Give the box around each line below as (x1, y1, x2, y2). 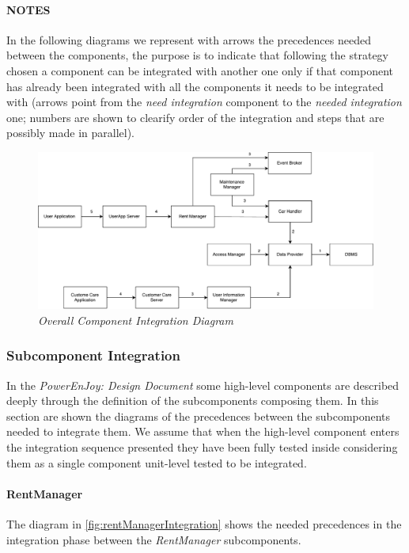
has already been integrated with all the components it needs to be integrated (6, 78, 384, 94)
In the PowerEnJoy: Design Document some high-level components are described (6, 376, 400, 393)
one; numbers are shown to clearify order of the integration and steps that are (6, 109, 384, 125)
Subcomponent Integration (6, 345, 180, 365)
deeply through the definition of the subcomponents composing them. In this (6, 392, 379, 409)
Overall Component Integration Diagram (38, 311, 233, 328)
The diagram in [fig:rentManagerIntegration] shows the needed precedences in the (6, 516, 402, 532)
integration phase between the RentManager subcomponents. (6, 531, 301, 547)
